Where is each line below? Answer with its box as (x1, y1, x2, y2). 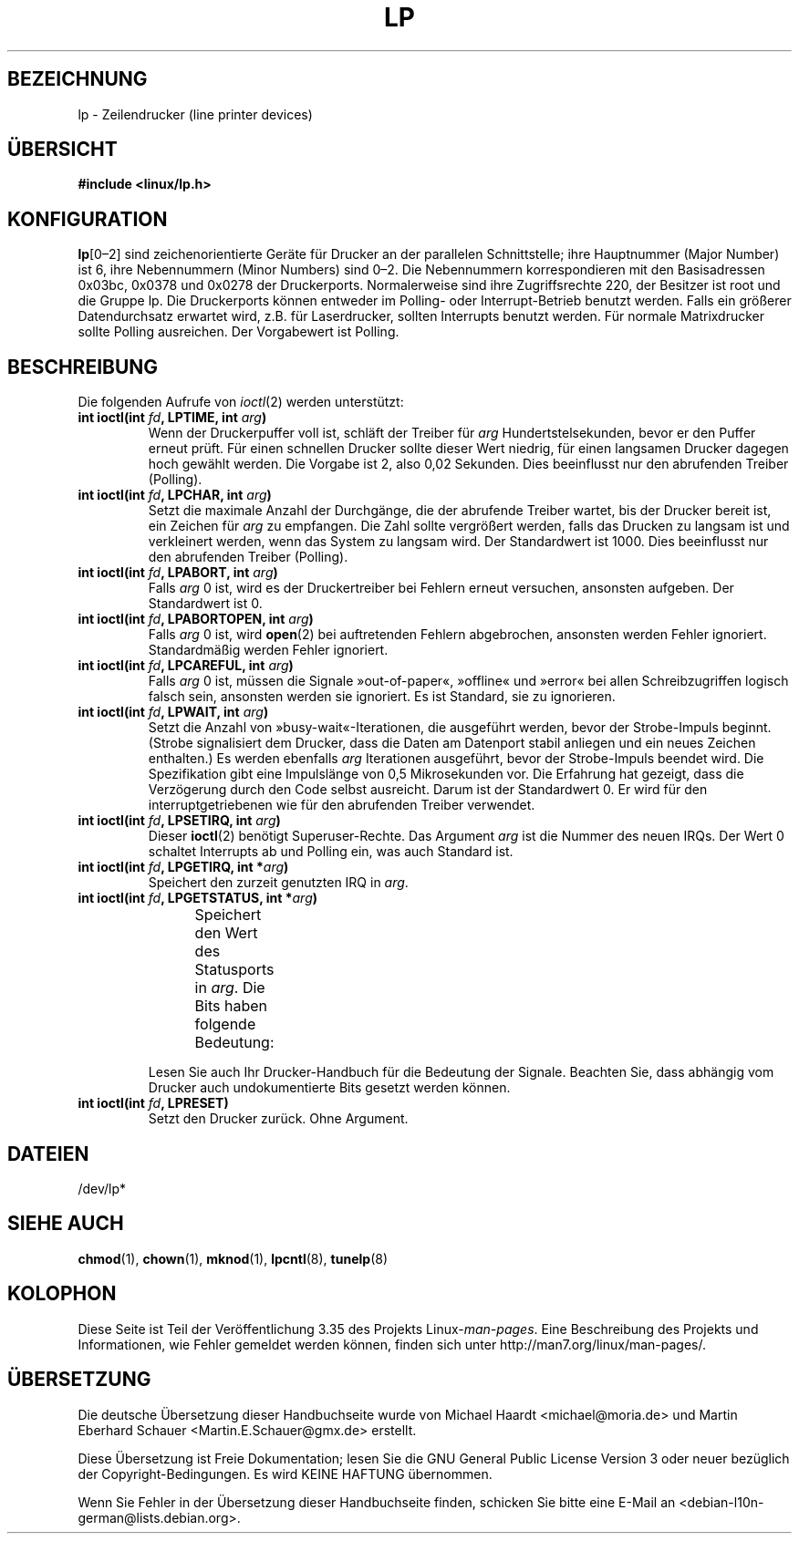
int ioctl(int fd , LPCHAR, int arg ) (78, 487, 272, 503)
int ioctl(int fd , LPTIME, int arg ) (78, 409, 267, 426)
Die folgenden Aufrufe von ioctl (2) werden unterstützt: (78, 394, 404, 410)
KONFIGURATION (7, 207, 168, 231)
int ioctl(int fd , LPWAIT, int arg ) (78, 704, 269, 720)
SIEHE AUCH (7, 1212, 124, 1236)
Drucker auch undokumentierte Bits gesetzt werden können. (148, 1080, 511, 1096)
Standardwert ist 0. (148, 595, 263, 612)
